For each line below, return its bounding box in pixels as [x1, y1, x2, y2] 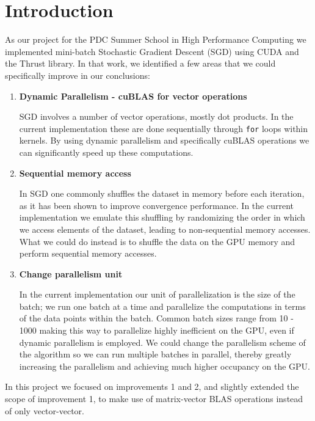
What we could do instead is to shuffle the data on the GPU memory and [19, 235, 295, 247]
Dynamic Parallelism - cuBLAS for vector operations [19, 89, 247, 102]
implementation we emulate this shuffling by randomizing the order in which [19, 211, 305, 224]
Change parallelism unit [19, 267, 123, 280]
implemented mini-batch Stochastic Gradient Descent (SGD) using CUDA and [5, 45, 299, 57]
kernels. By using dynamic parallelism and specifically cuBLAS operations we [19, 134, 310, 147]
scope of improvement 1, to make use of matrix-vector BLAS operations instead [5, 392, 303, 405]
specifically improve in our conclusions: [5, 68, 150, 81]
